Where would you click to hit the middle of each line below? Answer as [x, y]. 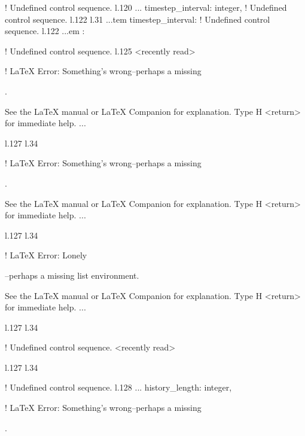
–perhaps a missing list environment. [72, 275]
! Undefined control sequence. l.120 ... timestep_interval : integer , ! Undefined [146, 7]
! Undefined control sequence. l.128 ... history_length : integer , [118, 387]
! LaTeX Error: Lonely [46, 255]
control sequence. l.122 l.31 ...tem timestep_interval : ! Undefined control [138, 19]
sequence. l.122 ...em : [45, 31]
